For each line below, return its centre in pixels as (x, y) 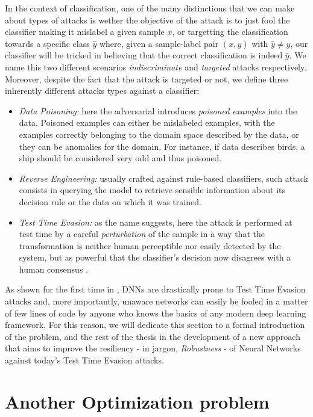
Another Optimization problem (137, 401)
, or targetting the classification (230, 32)
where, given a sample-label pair (159, 43)
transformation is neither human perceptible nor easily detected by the (150, 245)
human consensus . (53, 269)
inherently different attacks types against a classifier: (102, 91)
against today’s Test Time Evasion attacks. (84, 360)
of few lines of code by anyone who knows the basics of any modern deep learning (156, 313)
